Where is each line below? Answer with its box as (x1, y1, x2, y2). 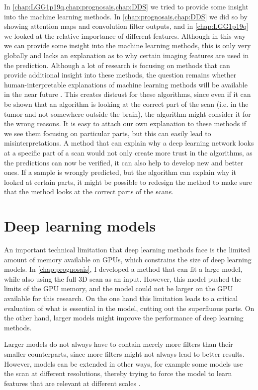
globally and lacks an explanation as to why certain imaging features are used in (4, 50, 249, 60)
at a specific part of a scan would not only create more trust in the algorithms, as (4, 147, 253, 157)
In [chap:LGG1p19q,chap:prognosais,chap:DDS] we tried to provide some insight (4, 1, 249, 11)
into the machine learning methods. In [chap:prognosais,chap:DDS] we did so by (4, 11, 248, 21)
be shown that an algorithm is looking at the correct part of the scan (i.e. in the (4, 98, 249, 109)
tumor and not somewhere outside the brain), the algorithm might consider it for (4, 108, 251, 119)
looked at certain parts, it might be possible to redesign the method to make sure (4, 176, 252, 187)
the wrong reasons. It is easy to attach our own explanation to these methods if (4, 118, 247, 129)
